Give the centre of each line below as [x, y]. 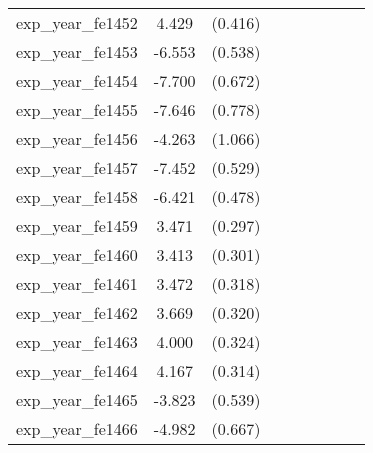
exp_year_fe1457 [77, 167]
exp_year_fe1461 [77, 283]
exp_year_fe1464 [77, 370]
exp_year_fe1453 [77, 51]
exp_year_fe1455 [77, 109]
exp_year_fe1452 [77, 22]
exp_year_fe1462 [77, 312]
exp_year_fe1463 [77, 341]
